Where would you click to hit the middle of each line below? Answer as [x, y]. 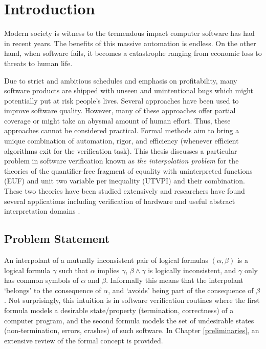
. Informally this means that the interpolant [175, 280]
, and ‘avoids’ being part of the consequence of [181, 290]
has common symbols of [41, 280]
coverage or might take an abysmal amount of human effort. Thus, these [117, 120]
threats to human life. [38, 63]
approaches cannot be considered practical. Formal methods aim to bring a [122, 130]
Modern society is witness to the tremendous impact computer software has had [129, 33]
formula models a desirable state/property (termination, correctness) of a [119, 310]
